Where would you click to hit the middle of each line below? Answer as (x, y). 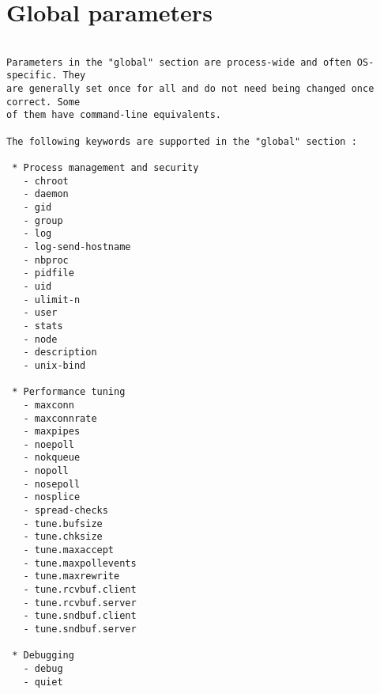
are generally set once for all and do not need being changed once (190, 89)
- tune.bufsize (63, 523)
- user (40, 313)
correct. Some (43, 102)
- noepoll (49, 444)
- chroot (46, 181)
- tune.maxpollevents (80, 563)
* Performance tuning (69, 392)
